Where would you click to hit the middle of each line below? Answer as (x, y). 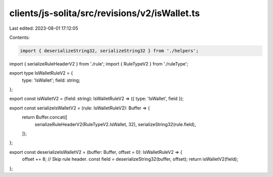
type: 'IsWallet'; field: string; (51, 80)
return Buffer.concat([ (45, 117)
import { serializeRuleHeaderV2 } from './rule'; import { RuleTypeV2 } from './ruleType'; (99, 64)
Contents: (19, 37)
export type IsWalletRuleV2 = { (41, 73)
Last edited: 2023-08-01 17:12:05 (44, 28)
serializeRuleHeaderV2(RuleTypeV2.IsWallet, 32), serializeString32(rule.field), (115, 124)
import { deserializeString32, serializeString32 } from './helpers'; (109, 51)
